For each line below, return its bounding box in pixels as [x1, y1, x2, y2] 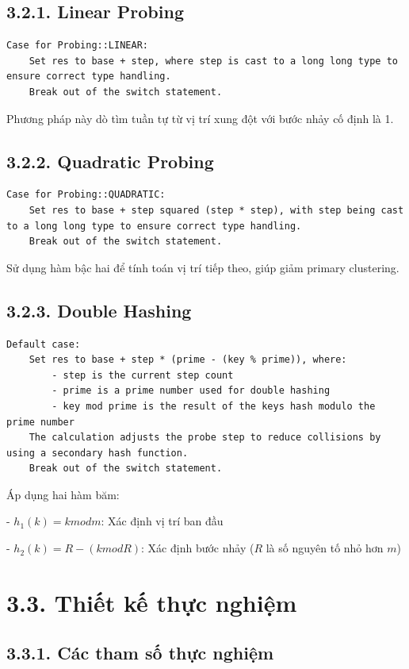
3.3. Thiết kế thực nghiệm [6, 586, 297, 618]
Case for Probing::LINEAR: [6, 40, 148, 52]
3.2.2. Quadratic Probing [6, 148, 214, 173]
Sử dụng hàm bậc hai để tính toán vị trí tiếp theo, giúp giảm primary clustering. [6, 259, 399, 275]
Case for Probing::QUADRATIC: [6, 189, 166, 201]
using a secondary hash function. [6, 447, 189, 459]
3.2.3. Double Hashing [6, 298, 192, 322]
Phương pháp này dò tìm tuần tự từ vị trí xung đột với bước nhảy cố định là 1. [6, 110, 394, 126]
